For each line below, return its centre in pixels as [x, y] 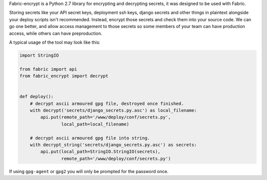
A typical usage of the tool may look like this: [55, 42]
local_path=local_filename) [95, 124]
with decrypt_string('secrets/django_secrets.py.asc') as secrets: [113, 145]
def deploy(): [37, 97]
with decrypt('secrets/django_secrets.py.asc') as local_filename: [113, 110]
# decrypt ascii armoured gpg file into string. [90, 138]
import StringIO [39, 55]
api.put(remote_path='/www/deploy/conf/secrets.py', [106, 117]
